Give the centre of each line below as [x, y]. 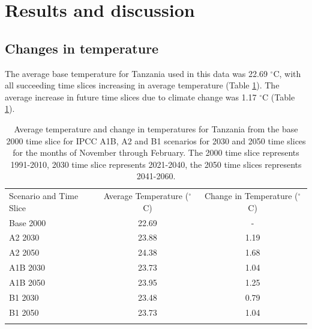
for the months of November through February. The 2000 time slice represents [156, 152]
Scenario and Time [44, 196]
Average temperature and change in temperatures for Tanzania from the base [156, 128]
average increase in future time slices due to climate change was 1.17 [131, 97]
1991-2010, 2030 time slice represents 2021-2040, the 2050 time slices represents [156, 164]
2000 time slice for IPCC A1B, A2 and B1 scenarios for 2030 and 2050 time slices [156, 140]
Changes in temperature [82, 48]
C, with [287, 73]
